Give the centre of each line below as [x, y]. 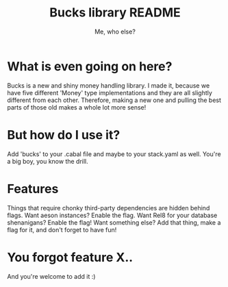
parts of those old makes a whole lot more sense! [77, 107]
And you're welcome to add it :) [51, 276]
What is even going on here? [90, 66]
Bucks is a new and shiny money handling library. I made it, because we [109, 85]
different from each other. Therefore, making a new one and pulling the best [114, 100]
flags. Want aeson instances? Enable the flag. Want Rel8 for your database [112, 215]
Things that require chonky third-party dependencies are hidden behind [109, 208]
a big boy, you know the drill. [48, 161]
